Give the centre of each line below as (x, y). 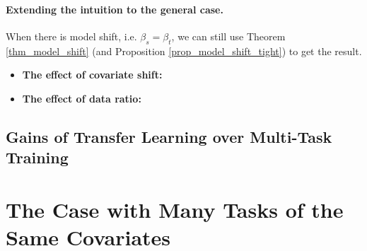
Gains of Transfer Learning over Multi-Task (169, 136)
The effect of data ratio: (82, 98)
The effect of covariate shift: (92, 75)
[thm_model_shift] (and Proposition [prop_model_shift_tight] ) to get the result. (184, 51)
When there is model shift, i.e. (71, 36)
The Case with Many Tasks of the (175, 209)
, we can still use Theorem (228, 36)
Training (37, 157)
